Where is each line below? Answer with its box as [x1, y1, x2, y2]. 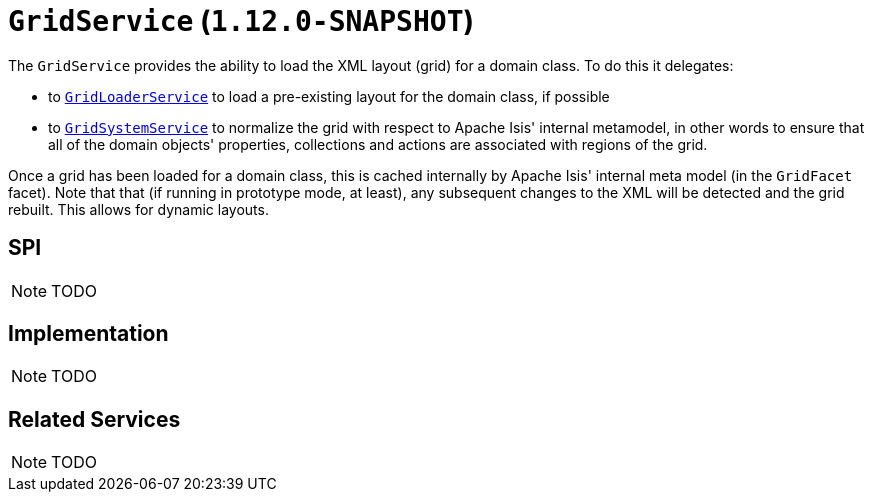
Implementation [8, 321, 169, 347]
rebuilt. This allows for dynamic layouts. [8, 200, 269, 218]
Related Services [8, 406, 181, 432]
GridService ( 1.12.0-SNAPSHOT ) [8, 4, 475, 38]
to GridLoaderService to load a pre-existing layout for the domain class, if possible [48, 87, 610, 105]
